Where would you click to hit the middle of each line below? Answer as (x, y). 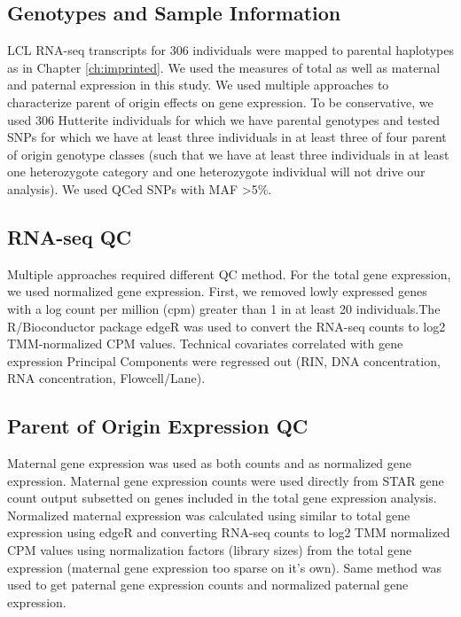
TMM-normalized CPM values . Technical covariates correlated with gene (205, 344)
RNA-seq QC (70, 236)
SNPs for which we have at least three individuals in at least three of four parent (227, 137)
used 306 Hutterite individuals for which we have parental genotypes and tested (224, 119)
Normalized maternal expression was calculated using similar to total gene (209, 515)
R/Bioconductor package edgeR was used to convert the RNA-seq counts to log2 (227, 326)
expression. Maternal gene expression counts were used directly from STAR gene (226, 480)
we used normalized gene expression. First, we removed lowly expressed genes (217, 291)
